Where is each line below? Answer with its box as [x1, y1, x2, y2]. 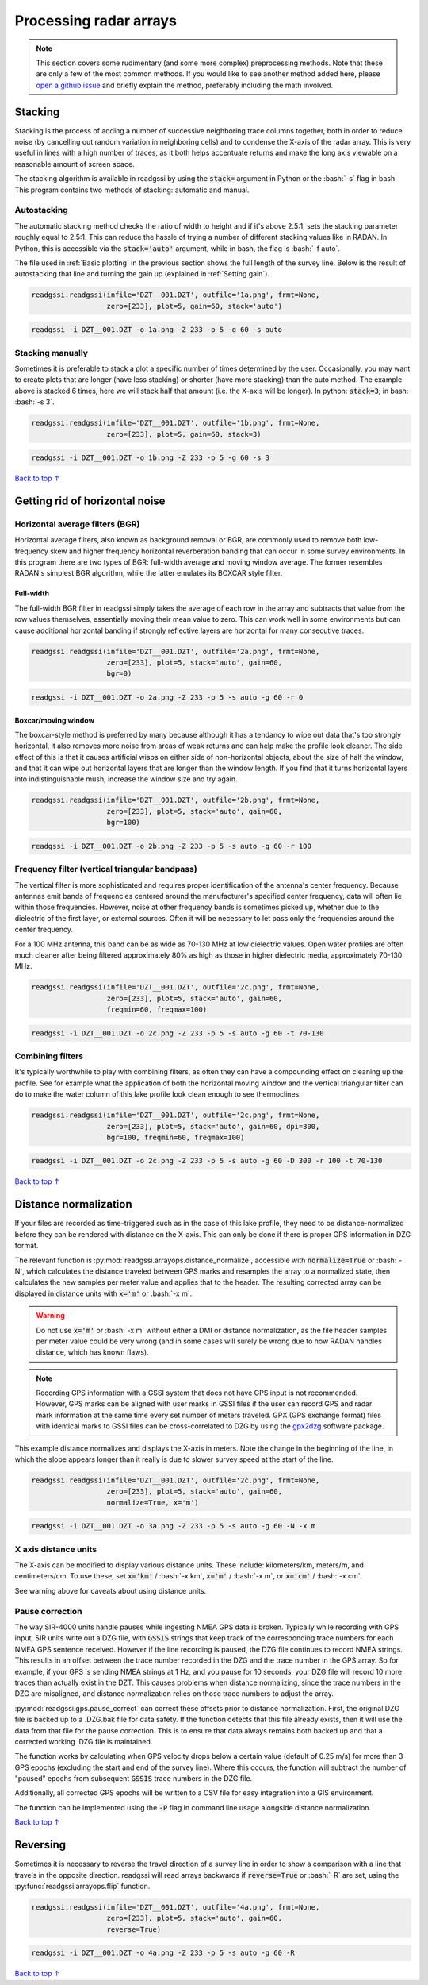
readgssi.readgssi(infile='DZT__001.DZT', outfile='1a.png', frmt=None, [31, 291, 320, 299]
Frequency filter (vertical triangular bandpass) [14, 864, 197, 875]
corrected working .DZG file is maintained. [14, 1736, 153, 1746]
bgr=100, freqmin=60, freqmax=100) [106, 1132, 245, 1142]
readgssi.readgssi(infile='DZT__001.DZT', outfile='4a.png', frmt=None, [31, 1902, 320, 1911]
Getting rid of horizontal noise [14, 494, 166, 507]
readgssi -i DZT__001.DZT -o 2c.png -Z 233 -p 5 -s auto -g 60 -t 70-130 [31, 1028, 324, 1038]
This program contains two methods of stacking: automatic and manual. [14, 185, 250, 195]
